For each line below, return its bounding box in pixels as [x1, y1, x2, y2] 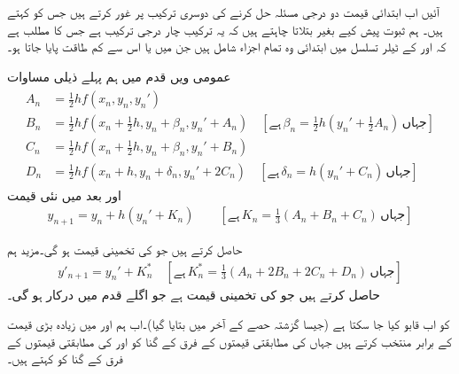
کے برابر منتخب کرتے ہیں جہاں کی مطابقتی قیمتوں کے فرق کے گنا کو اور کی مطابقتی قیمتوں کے [7, 331, 452, 350]
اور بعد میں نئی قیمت [7, 185, 121, 204]
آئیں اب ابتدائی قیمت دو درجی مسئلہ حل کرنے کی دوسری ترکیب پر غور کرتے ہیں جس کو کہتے [7, 3, 440, 20]
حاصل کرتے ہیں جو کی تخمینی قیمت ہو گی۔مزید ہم [7, 239, 243, 258]
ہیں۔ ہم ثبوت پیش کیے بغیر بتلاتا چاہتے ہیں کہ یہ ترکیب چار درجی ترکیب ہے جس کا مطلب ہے [7, 19, 443, 38]
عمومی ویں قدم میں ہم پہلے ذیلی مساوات [7, 66, 231, 85]
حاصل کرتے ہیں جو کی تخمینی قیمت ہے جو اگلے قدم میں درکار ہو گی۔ [7, 284, 380, 303]
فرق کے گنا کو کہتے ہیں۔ [7, 349, 123, 368]
